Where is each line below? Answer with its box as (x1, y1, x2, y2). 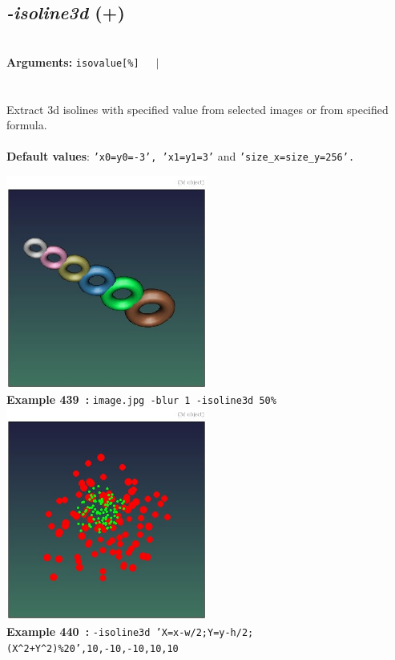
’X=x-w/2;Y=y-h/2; (155, 627, 254, 639)
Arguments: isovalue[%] (6, 53, 139, 70)
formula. (6, 116, 47, 133)
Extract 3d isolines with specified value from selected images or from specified (6, 100, 389, 117)
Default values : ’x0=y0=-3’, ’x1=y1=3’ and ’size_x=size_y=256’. (6, 148, 355, 165)
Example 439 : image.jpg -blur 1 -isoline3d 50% (6, 391, 276, 408)
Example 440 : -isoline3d (6, 623, 151, 640)
